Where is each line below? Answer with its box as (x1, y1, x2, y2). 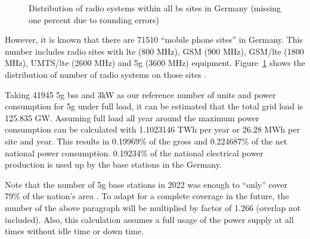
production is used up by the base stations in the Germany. (5, 158, 222, 171)
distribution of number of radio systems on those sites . (5, 68, 207, 80)
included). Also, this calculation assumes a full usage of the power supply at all (5, 213, 294, 225)
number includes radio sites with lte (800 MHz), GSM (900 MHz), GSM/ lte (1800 (5, 45, 304, 57)
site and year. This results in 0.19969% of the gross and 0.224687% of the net (5, 134, 287, 147)
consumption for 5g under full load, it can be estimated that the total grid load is (5, 100, 303, 112)
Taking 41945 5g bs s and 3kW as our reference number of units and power (5, 88, 276, 100)
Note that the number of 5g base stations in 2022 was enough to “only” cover (5, 178, 288, 190)
